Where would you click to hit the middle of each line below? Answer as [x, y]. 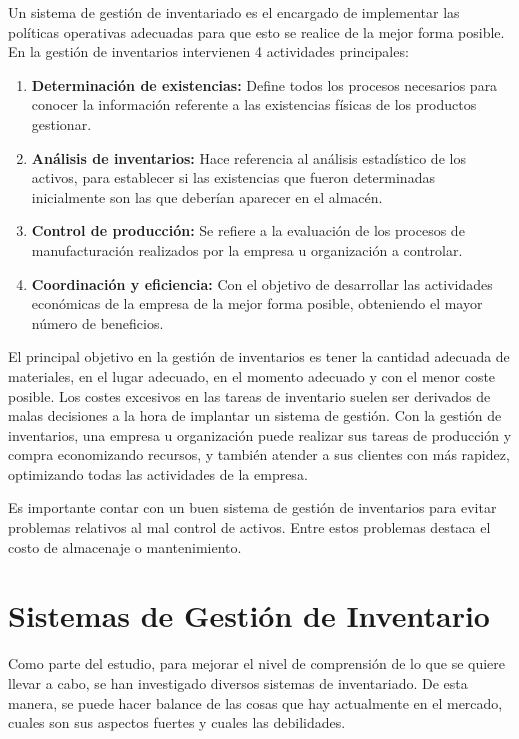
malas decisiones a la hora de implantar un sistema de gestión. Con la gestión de [255, 415]
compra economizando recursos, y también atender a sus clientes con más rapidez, [259, 454]
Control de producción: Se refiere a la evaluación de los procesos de [248, 230]
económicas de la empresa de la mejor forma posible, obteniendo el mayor [257, 303]
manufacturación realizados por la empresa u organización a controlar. [247, 249]
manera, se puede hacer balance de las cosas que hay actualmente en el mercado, [255, 702]
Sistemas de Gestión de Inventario [249, 615]
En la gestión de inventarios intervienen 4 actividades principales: [208, 51]
